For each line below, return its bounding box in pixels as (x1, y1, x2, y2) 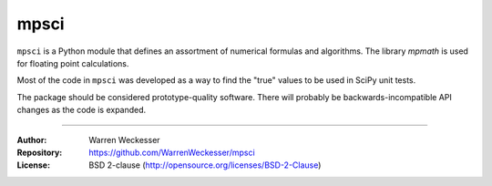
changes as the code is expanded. (16, 105, 147, 116)
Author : (16, 134, 47, 145)
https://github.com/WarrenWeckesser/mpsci (88, 147, 255, 158)
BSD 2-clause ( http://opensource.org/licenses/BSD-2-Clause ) (88, 160, 322, 170)
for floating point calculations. (16, 57, 129, 68)
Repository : (16, 147, 63, 158)
